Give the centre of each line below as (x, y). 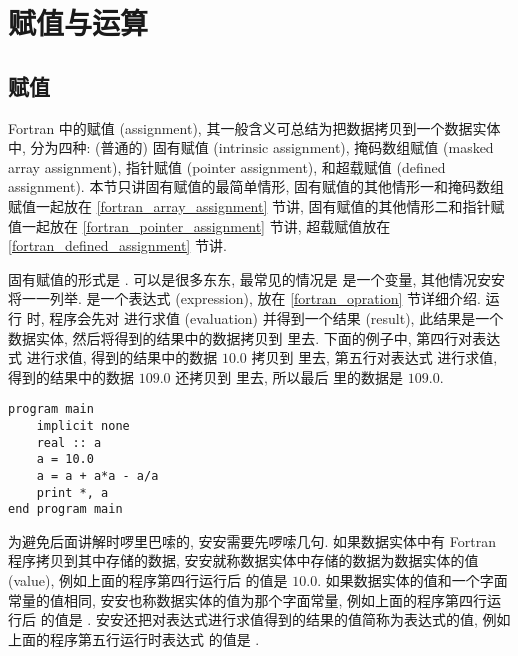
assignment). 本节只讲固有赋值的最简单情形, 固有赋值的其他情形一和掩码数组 (256, 186)
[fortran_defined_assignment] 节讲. (117, 245)
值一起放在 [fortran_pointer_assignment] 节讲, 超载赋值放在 (199, 225)
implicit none (83, 425)
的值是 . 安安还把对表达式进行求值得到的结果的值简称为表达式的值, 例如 (275, 619)
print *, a (72, 492)
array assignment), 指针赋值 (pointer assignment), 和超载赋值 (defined (227, 166)
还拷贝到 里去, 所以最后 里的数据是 (289, 376)
